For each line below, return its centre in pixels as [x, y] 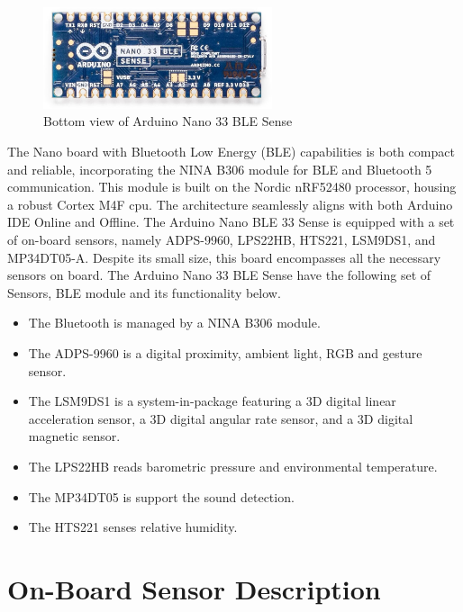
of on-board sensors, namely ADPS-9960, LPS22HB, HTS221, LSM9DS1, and [222, 239]
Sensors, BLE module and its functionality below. [144, 292]
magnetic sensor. [74, 436]
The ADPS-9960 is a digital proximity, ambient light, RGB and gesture [225, 352]
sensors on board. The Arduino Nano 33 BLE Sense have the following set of [219, 275]
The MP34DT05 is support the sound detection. [161, 496]
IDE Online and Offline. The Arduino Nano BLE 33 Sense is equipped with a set [231, 222]
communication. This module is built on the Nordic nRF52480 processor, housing [232, 187]
